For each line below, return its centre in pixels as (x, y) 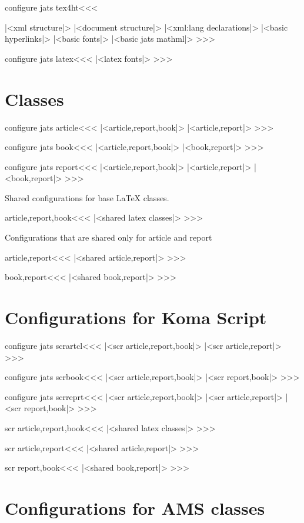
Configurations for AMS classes (135, 507)
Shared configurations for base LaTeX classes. (87, 197)
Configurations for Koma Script (136, 317)
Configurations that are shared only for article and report (108, 237)
